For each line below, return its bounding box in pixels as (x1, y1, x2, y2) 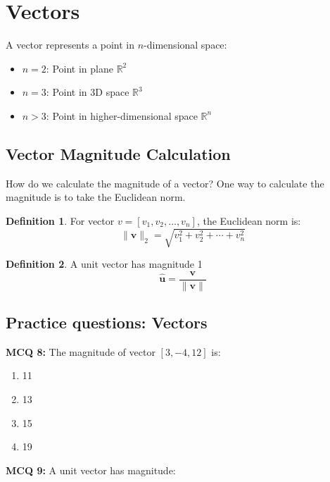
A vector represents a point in (6, 37, 135, 52)
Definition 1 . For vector (6, 213, 115, 228)
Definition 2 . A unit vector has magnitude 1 (6, 257, 203, 271)
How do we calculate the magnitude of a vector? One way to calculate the (6, 175, 324, 190)
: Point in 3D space (46, 85, 129, 99)
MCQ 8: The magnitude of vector (6, 344, 156, 359)
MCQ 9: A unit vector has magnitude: (6, 462, 176, 477)
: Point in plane (46, 61, 113, 75)
